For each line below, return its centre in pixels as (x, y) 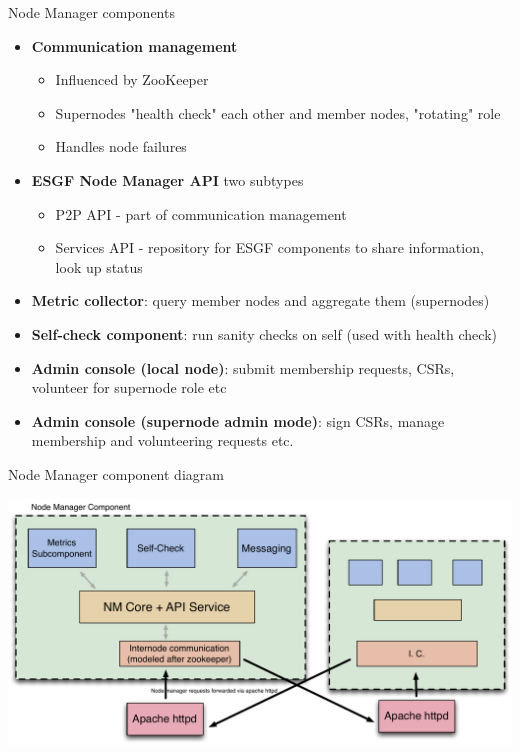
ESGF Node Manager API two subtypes (167, 179)
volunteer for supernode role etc (129, 387)
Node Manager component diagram (116, 473)
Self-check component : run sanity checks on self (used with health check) (264, 333)
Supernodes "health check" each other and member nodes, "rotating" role (278, 112)
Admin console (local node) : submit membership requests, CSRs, (243, 367)
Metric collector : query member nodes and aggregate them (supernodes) (260, 300)
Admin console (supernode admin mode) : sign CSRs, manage (238, 420)
